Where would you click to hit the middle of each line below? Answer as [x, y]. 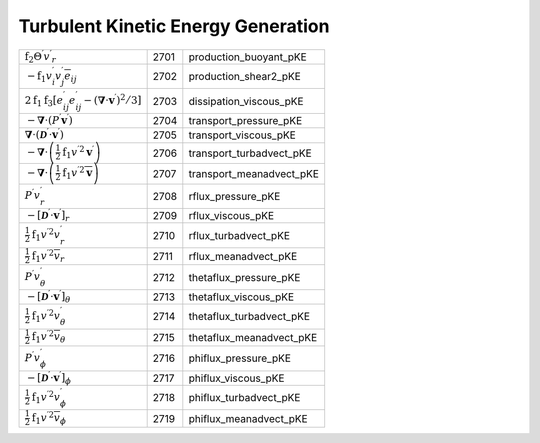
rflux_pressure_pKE [234, 196]
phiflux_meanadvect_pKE [248, 418]
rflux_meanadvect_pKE [243, 257]
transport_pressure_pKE [245, 120]
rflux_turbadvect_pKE [239, 235]
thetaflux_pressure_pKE [244, 277]
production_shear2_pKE [245, 77]
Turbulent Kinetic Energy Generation [174, 26]
